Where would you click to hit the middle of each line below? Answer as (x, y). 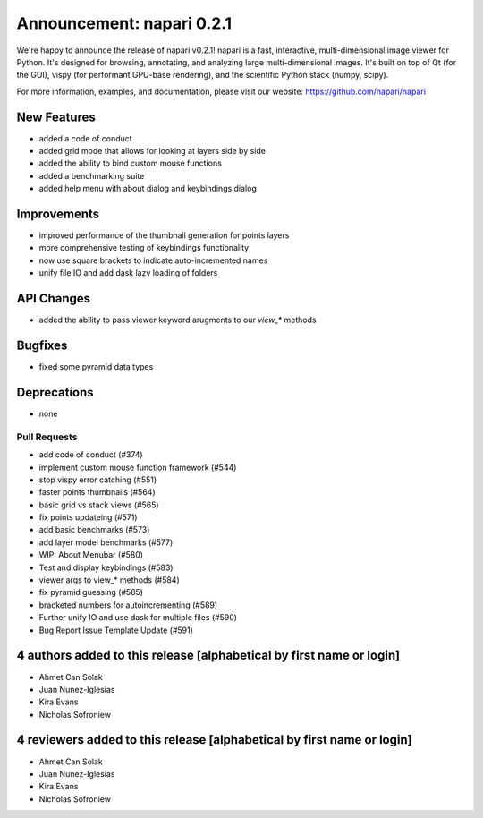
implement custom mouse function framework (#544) (138, 467)
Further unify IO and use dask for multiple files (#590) (138, 618)
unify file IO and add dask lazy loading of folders (128, 273)
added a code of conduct (86, 138)
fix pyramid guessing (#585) (91, 592)
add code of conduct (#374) (91, 455)
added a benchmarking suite (92, 175)
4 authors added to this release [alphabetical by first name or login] (208, 656)
